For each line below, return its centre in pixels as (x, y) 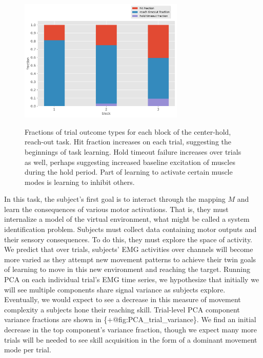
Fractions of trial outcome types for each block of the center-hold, (128, 131)
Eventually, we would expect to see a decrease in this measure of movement (123, 299)
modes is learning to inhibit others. (80, 182)
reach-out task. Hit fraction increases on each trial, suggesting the (128, 142)
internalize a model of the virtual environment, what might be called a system (127, 219)
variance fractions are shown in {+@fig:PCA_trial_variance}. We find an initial (130, 319)
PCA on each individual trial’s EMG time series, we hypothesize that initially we (132, 279)
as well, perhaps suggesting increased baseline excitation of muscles (130, 162)
